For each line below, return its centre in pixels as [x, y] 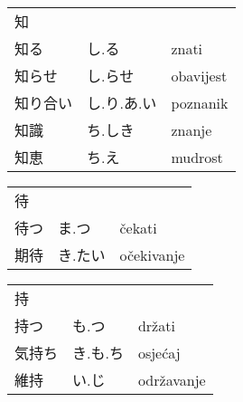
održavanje [172, 379]
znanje [192, 129]
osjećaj [159, 352]
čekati [138, 227]
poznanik [200, 102]
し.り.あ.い [122, 103]
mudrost [197, 157]
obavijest [199, 75]
